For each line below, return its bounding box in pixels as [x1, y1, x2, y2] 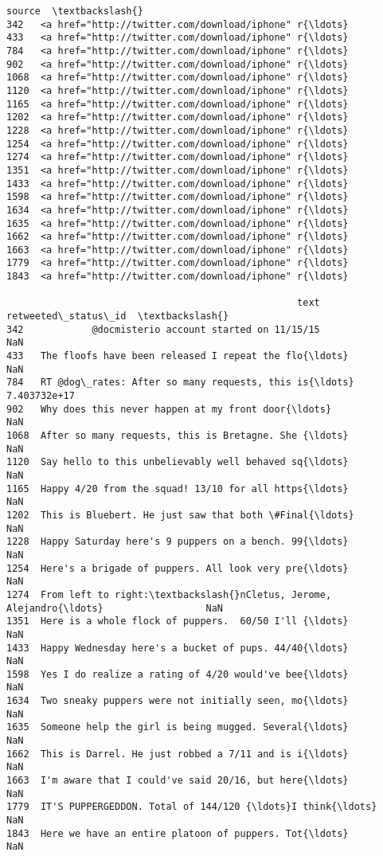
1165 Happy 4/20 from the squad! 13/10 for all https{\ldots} [6, 483, 349, 494]
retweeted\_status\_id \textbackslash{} [6, 311, 229, 322]
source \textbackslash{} [6, 6, 143, 17]
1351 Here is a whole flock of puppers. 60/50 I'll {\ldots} [6, 616, 349, 627]
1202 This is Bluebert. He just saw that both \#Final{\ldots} [6, 509, 354, 521]
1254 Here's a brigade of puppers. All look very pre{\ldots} [6, 562, 349, 574]
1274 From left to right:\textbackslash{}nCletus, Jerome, [6, 588, 332, 600]
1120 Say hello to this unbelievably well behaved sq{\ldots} [6, 456, 349, 468]
